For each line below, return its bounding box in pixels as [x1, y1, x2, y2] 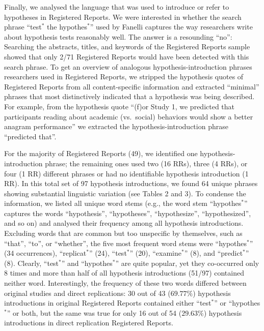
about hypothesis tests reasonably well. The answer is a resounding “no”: [4, 31, 232, 42]
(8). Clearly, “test [4, 257, 59, 268]
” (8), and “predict [184, 248, 243, 258]
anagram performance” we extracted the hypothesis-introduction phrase [4, 121, 228, 132]
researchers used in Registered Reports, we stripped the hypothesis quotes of [4, 71, 244, 82]
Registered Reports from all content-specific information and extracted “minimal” [4, 81, 259, 92]
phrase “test [4, 21, 42, 32]
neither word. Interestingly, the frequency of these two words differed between [4, 278, 247, 288]
